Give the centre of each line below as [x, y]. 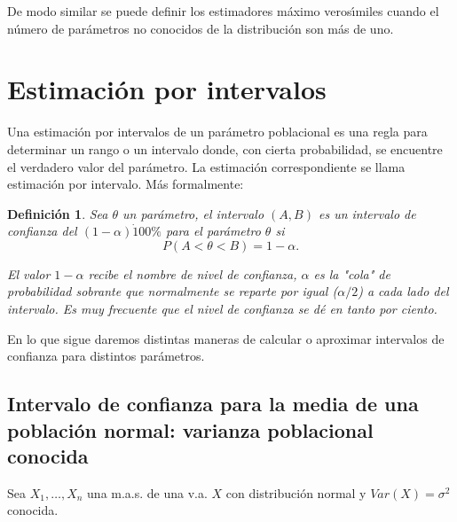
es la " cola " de [352, 273]
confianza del [42, 231]
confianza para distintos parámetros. [106, 356]
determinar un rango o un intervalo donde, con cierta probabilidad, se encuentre [225, 148]
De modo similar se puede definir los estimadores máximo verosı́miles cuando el [223, 11]
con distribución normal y [296, 492]
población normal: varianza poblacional [190, 429]
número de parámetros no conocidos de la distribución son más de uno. [201, 28]
